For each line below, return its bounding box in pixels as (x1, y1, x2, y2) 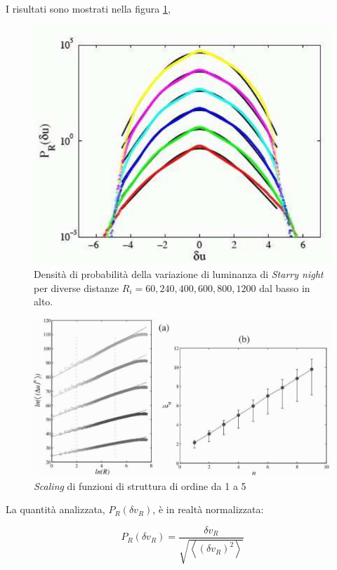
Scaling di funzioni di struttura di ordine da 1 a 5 (34, 478, 246, 493)
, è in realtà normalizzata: (152, 502, 264, 517)
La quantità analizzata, (6, 502, 105, 517)
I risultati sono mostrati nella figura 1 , (6, 1, 171, 15)
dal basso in (259, 280, 310, 295)
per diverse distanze (34, 280, 119, 295)
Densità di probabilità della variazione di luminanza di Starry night (34, 267, 324, 281)
